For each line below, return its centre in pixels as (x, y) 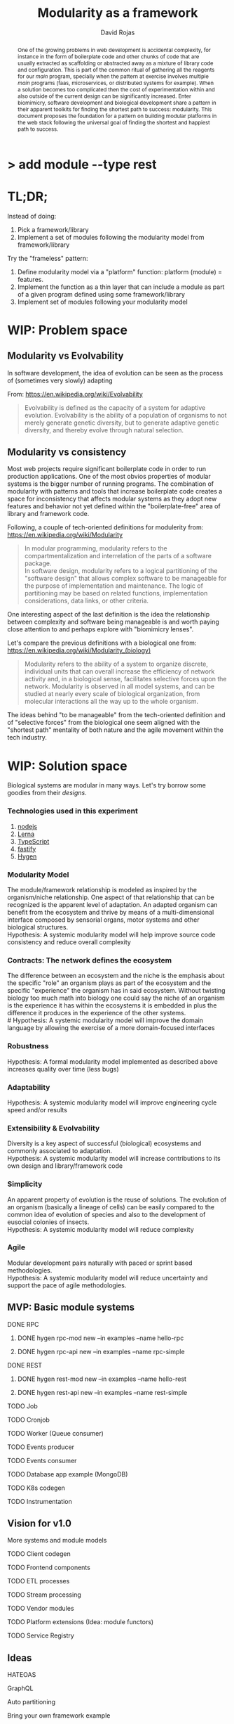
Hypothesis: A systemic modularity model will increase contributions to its (114, 1159)
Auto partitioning (32, 1702)
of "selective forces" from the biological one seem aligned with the (104, 723)
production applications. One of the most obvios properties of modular (109, 477)
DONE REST (25, 1365)
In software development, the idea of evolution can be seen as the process (115, 373)
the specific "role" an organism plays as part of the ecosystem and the (109, 983)
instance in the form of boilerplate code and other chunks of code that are (108, 57)
